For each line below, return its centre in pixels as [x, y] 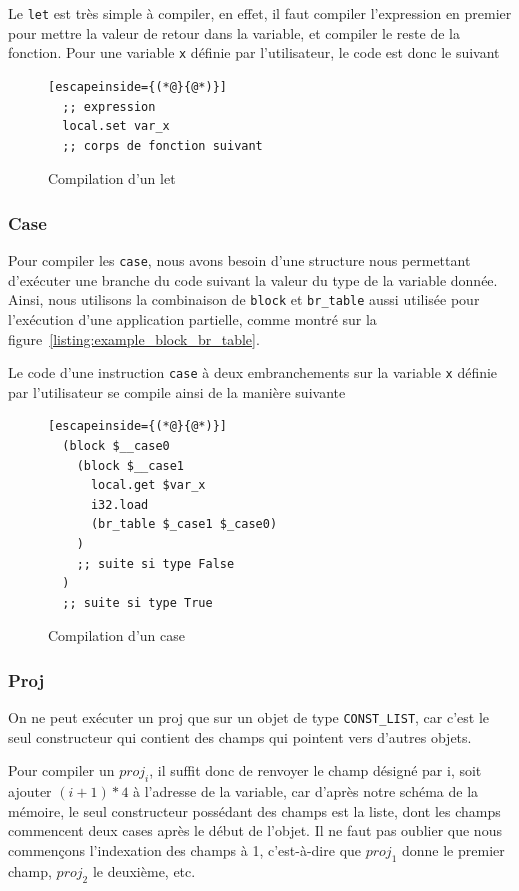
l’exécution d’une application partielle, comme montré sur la [192, 319]
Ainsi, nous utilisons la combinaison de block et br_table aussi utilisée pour [244, 299]
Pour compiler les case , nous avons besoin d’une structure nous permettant [239, 260]
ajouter [30, 791]
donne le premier [453, 850]
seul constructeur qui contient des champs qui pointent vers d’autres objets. [240, 736]
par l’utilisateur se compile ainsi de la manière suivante [177, 391]
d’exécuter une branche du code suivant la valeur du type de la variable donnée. [253, 279]
